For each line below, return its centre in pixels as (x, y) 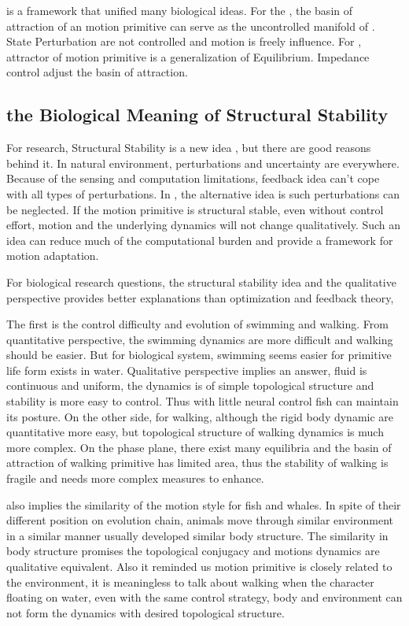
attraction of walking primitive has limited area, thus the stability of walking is (197, 463)
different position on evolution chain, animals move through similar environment (200, 520)
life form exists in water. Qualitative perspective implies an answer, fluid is (187, 370)
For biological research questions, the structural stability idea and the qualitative (201, 282)
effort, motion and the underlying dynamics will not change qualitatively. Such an (204, 225)
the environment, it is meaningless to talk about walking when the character (190, 582)
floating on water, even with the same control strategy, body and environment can (204, 597)
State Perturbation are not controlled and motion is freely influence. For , (184, 41)
